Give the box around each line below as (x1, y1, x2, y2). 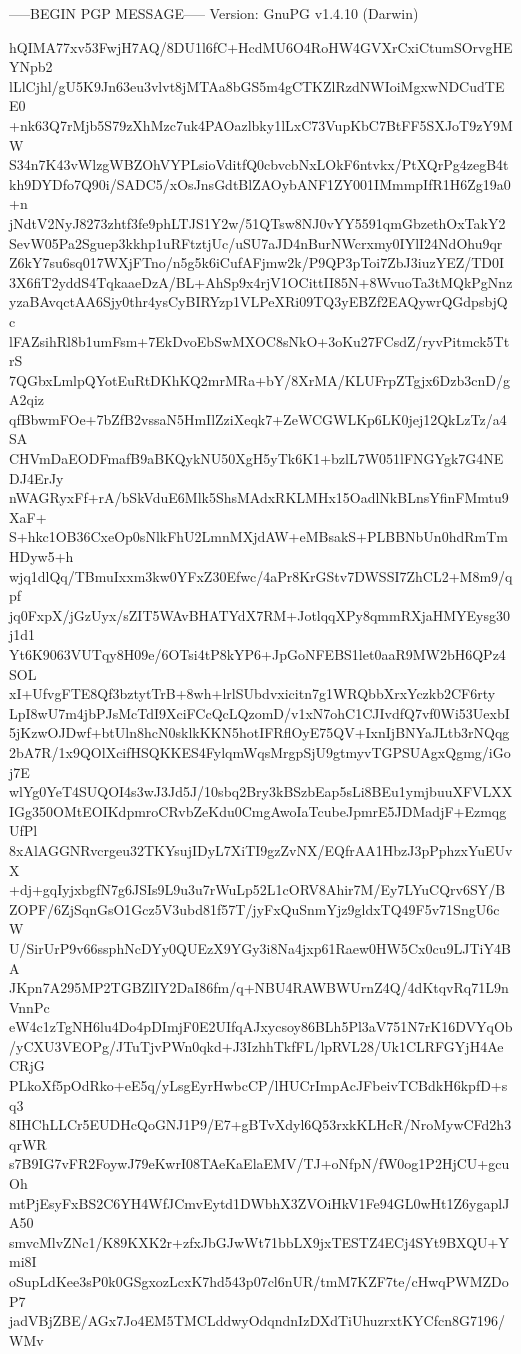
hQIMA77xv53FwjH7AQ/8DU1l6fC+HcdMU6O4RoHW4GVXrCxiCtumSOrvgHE (9, 36, 513, 57)
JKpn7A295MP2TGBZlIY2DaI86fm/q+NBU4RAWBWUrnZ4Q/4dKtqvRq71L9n (9, 977, 509, 998)
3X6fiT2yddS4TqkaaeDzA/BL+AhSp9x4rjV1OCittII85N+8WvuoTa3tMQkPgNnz (9, 271, 513, 292)
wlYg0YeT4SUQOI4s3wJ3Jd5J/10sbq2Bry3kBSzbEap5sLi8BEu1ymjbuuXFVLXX (9, 781, 513, 802)
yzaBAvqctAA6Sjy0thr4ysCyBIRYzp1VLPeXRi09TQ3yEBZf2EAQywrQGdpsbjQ (9, 291, 508, 312)
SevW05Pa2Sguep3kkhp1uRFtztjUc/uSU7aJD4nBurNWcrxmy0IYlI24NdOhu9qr (9, 232, 503, 253)
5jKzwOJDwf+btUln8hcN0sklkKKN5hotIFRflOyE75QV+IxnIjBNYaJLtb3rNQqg (9, 722, 510, 743)
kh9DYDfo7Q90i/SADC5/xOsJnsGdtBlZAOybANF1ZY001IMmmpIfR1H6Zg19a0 (9, 173, 511, 194)
